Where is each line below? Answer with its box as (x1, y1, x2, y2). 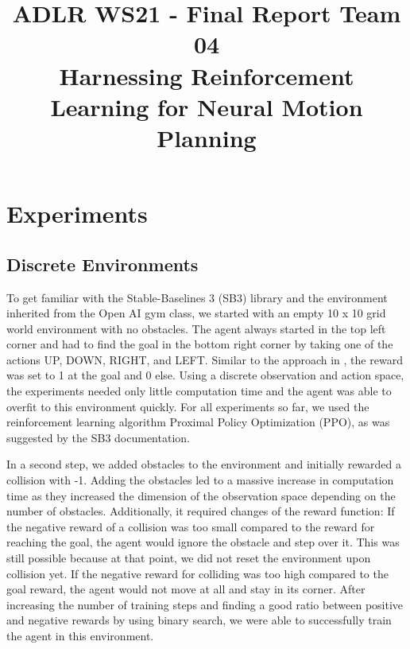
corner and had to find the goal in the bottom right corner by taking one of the (6, 336, 393, 352)
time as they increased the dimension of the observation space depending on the (6, 487, 396, 503)
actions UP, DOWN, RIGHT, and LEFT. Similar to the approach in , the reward (6, 351, 403, 367)
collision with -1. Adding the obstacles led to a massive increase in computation (6, 472, 394, 488)
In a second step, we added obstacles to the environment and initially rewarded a (6, 456, 402, 472)
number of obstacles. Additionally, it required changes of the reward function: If (6, 503, 395, 519)
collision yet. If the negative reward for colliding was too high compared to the (6, 565, 389, 581)
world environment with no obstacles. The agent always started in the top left (6, 320, 386, 336)
